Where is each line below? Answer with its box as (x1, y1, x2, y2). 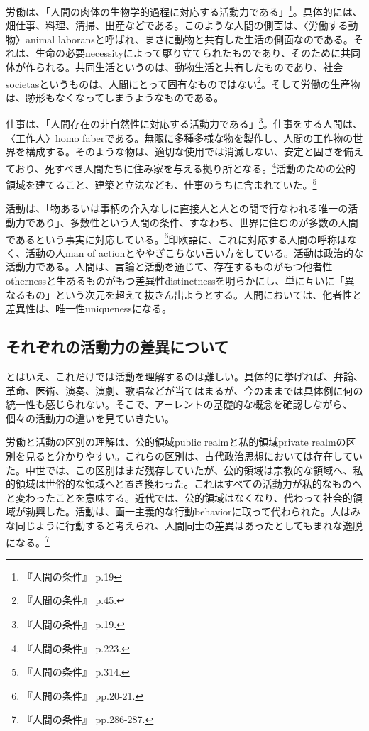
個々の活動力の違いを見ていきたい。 (6, 410, 175, 425)
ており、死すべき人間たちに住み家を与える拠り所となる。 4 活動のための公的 (6, 158, 356, 175)
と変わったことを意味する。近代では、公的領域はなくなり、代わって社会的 (6, 490, 353, 505)
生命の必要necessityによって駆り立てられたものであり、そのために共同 (35, 45, 360, 60)
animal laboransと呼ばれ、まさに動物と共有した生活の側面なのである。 (25, 31, 353, 46)
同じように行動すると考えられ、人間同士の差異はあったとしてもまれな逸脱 (15, 517, 363, 532)
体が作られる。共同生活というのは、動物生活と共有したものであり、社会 (6, 60, 343, 75)
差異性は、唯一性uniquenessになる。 (6, 301, 172, 316)
